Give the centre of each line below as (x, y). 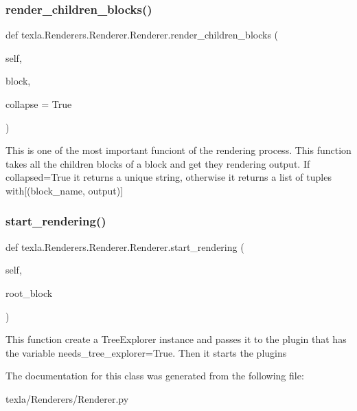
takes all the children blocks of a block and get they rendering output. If (158, 163)
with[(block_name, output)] (65, 190)
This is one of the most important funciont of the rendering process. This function (178, 150)
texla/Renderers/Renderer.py (67, 398)
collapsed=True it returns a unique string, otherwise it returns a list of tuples (169, 177)
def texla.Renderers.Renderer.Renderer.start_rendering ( (125, 246)
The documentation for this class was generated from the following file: (155, 376)
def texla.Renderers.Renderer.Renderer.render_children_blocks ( (142, 35)
